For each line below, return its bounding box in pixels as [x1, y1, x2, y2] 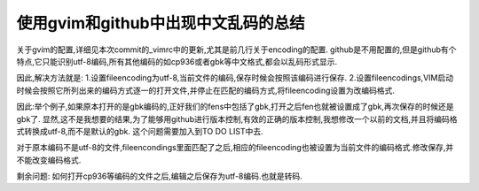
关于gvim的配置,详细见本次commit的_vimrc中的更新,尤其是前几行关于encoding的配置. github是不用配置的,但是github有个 [16, 44, 457, 55]
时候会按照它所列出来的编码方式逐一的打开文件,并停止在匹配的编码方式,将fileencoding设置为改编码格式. [16, 85, 395, 95]
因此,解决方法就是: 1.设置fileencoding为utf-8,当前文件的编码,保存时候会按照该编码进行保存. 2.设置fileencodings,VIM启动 [16, 73, 454, 83]
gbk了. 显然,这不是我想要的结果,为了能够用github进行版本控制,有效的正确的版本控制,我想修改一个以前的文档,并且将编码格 [16, 113, 458, 124]
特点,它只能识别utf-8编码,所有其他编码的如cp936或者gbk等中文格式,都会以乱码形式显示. [16, 56, 337, 66]
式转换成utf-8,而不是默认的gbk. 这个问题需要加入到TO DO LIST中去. [16, 126, 263, 136]
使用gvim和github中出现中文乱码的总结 [16, 13, 305, 33]
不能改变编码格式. [16, 155, 82, 165]
